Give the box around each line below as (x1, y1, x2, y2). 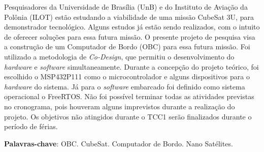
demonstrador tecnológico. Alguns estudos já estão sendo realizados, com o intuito (4, 21, 260, 32)
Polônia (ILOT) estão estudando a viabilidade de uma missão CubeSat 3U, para (4, 11, 254, 22)
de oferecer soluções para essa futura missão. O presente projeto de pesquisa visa (4, 31, 255, 42)
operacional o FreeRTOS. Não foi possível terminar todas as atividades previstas (4, 91, 254, 102)
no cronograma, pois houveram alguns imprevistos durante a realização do (4, 101, 235, 111)
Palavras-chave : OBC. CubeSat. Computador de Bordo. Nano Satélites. (4, 138, 233, 148)
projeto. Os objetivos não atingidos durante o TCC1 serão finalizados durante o (4, 111, 252, 121)
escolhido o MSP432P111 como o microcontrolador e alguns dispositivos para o (4, 71, 250, 82)
